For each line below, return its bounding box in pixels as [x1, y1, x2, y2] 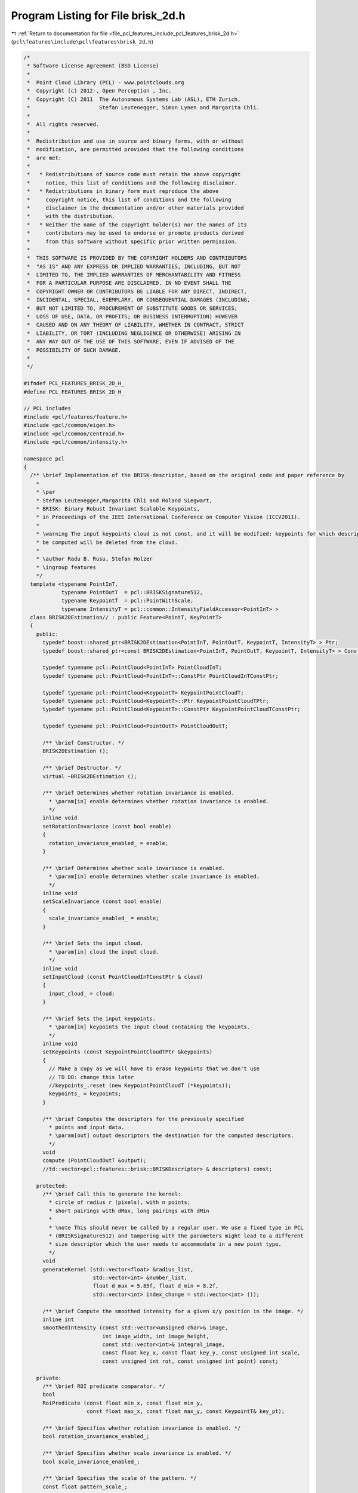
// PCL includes [23, 405, 72, 412]
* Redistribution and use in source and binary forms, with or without [27, 137, 244, 145]
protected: [36, 1182, 68, 1189]
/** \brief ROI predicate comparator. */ [42, 1383, 165, 1390]
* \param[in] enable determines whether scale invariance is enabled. [48, 873, 260, 880]
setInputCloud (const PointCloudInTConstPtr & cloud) [42, 973, 203, 980]
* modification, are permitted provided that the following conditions [27, 146, 244, 153]
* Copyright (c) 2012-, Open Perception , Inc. [27, 87, 172, 94]
